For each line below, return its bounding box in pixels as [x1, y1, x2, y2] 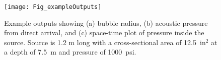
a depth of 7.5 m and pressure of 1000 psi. [4, 47, 136, 57]
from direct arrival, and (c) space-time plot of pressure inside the [4, 27, 204, 38]
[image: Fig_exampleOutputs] [4, 3, 102, 10]
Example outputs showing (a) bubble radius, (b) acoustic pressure [4, 17, 208, 28]
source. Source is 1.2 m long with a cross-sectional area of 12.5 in [4, 37, 206, 47]
